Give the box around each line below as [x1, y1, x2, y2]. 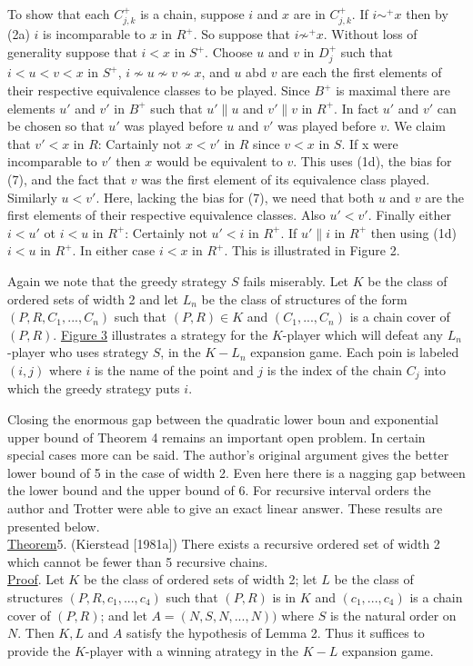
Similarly [7, 187, 57, 206]
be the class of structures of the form [201, 289, 408, 308]
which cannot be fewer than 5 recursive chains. [7, 552, 268, 571]
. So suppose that [193, 25, 291, 44]
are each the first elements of [281, 63, 442, 82]
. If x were [341, 134, 398, 153]
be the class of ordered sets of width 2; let [83, 570, 317, 589]
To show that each [7, 5, 110, 23]
